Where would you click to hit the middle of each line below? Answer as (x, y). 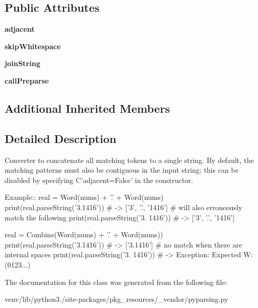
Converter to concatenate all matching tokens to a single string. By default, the (130, 160)
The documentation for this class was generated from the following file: (116, 282)
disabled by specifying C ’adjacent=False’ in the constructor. (99, 180)
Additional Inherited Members (87, 108)
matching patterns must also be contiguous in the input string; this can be (122, 170)
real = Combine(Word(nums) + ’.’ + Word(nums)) (84, 234)
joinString (23, 63)
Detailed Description (61, 138)
